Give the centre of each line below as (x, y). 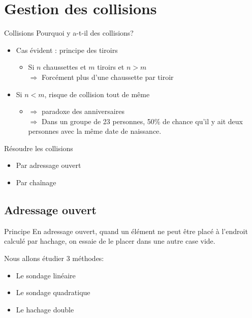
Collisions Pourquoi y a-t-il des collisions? (69, 33)
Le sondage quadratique (53, 292)
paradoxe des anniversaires (83, 111)
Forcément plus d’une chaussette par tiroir (107, 77)
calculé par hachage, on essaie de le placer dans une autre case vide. (110, 241)
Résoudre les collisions (39, 148)
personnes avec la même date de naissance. (95, 131)
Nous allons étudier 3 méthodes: (54, 258)
